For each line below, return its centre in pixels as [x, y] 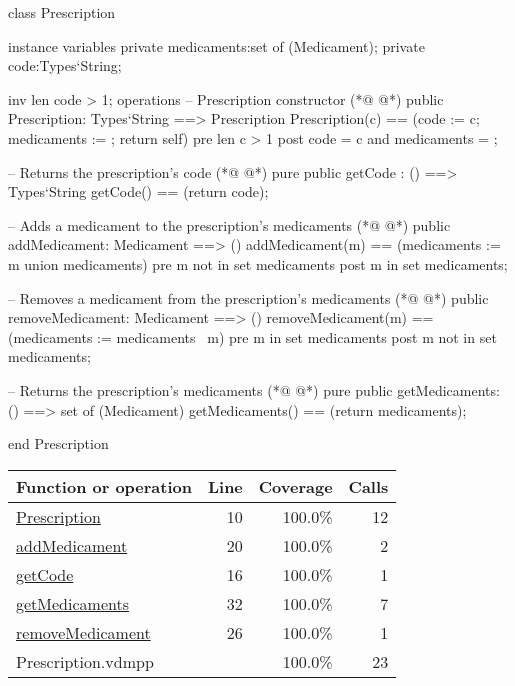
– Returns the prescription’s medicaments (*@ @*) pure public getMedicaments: [254, 389]
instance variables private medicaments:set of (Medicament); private [216, 45]
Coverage [295, 486]
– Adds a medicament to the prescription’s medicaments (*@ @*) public [229, 224]
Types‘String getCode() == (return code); [138, 191]
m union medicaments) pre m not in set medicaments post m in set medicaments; [258, 263]
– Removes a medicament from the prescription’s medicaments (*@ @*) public [248, 297]
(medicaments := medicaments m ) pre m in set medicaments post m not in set [252, 336]
